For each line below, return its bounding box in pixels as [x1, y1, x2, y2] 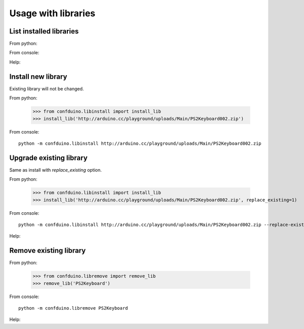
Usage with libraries [9, 8, 96, 19]
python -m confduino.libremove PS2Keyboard [18, 305, 128, 311]
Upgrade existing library [9, 153, 88, 162]
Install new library [9, 72, 67, 81]
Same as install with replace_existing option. [9, 167, 102, 173]
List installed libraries [9, 27, 79, 36]
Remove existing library [9, 246, 86, 255]
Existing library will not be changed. [9, 85, 84, 91]
